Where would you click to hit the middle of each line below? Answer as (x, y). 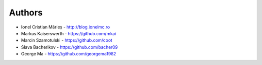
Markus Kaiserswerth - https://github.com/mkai (69, 33)
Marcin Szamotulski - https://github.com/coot (67, 40)
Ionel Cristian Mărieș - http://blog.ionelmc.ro (65, 27)
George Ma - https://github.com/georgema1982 (69, 54)
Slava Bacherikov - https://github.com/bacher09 (70, 47)
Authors (26, 13)
